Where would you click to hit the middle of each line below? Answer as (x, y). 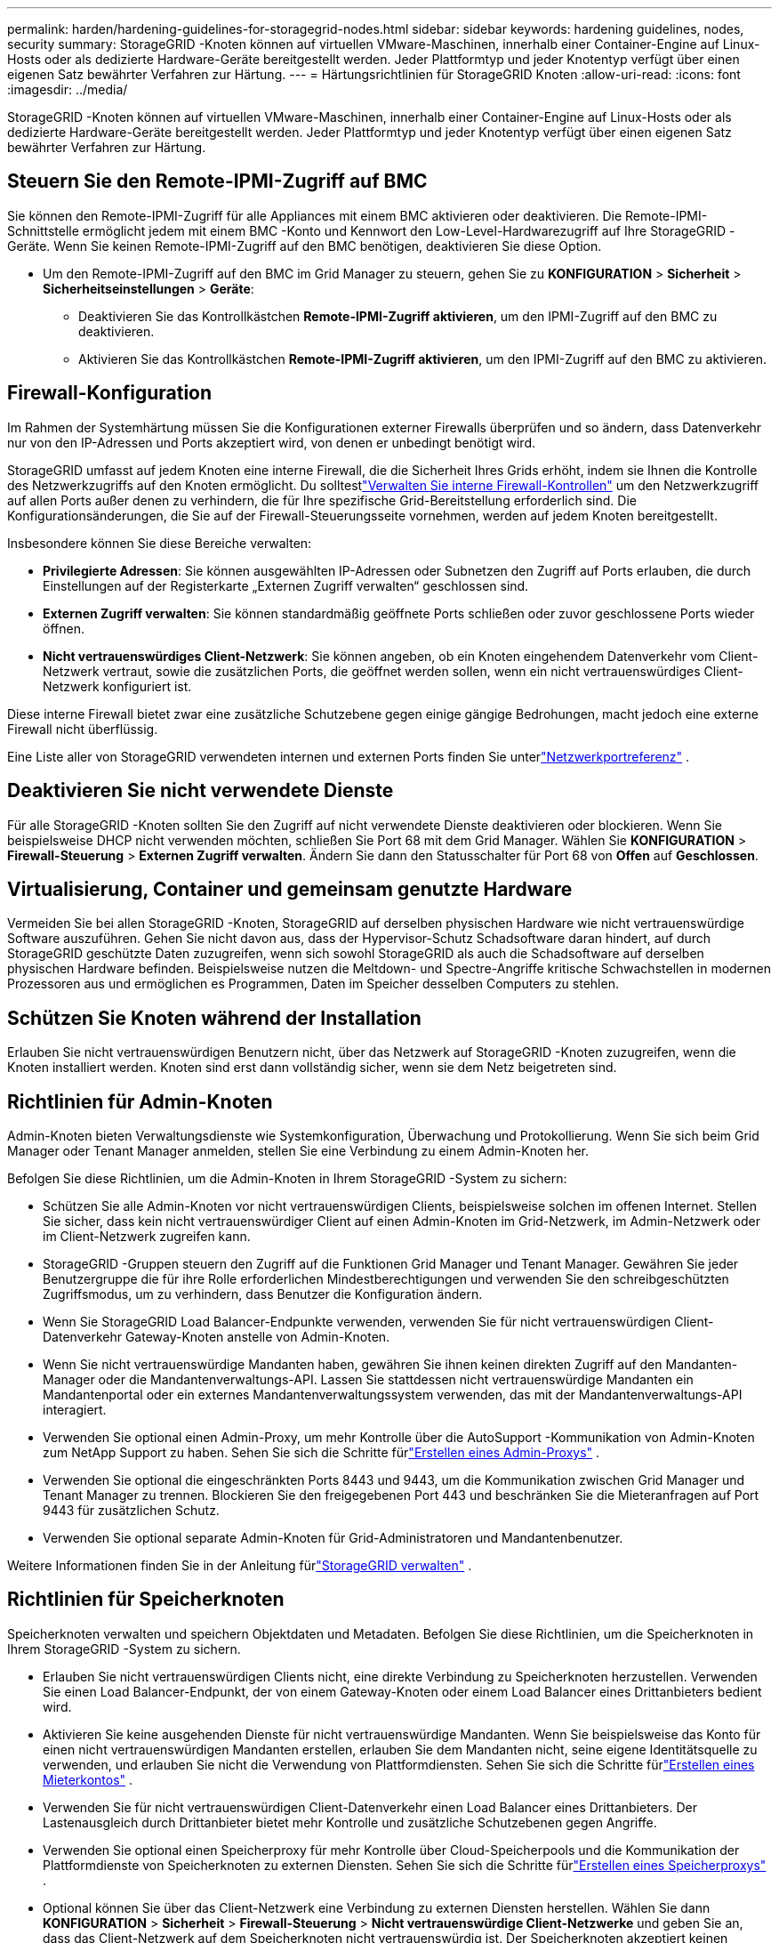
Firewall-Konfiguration (110, 393)
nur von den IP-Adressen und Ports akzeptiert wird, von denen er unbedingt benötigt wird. (272, 442)
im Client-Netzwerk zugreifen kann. (147, 1237)
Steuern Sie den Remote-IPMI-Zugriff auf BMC (217, 181)
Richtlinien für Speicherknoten (146, 1600)
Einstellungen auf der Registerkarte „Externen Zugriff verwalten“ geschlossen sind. (286, 585)
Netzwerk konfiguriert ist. (117, 686)
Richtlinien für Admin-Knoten (140, 1101)
